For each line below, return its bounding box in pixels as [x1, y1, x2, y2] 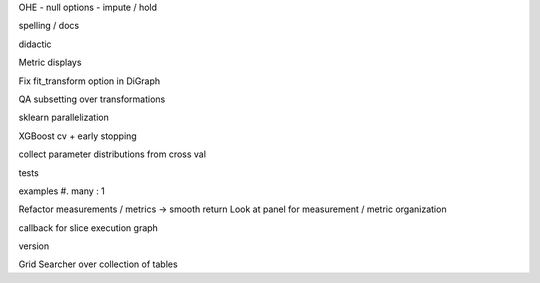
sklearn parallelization [18, 111, 109, 124]
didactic [18, 38, 52, 50]
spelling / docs [18, 20, 80, 32]
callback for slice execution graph [18, 221, 159, 234]
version [18, 240, 50, 252]
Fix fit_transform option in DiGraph [18, 75, 161, 87]
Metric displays [18, 56, 82, 69]
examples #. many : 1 [18, 185, 105, 197]
